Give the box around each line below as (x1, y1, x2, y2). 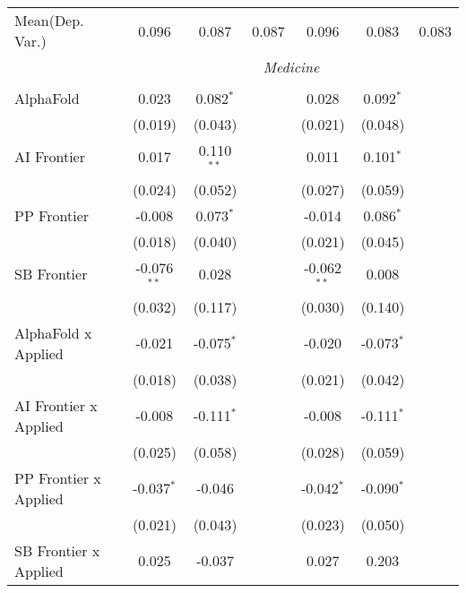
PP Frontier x (14, 467, 101, 488)
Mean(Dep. (14, 10, 84, 30)
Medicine (263, 56, 320, 77)
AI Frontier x (14, 394, 98, 416)
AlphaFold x (14, 322, 92, 343)
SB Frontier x (14, 539, 100, 561)
